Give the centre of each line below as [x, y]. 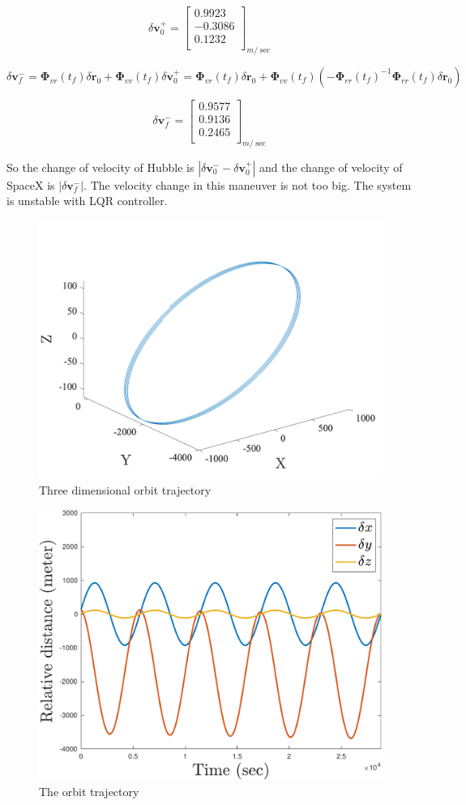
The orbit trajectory [89, 791]
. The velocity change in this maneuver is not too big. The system [248, 184]
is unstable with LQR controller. [87, 201]
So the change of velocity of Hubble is [100, 167]
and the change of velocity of [331, 167]
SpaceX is [31, 184]
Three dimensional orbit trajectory [125, 490]
